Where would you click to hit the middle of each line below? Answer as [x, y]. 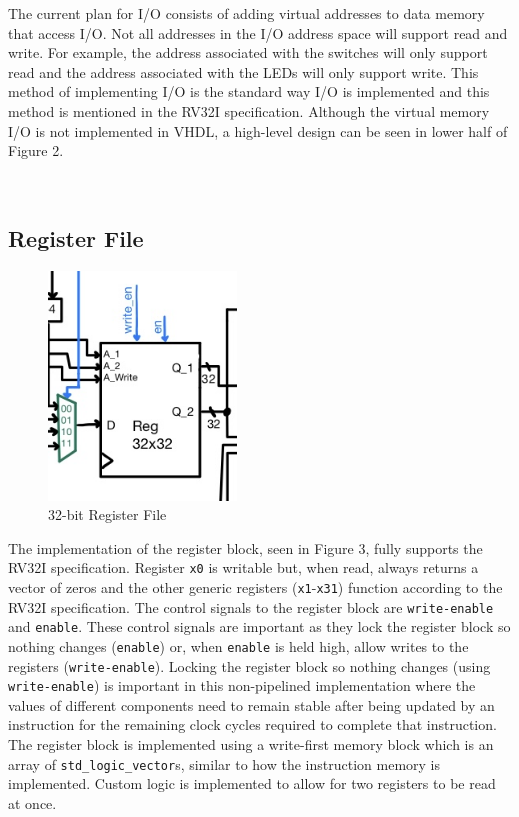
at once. [32, 802]
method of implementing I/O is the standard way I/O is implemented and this [249, 91]
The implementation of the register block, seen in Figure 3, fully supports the [245, 547]
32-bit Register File [107, 514]
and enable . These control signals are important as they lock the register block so [259, 626]
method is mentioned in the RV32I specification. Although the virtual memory [249, 110]
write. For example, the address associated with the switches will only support [248, 52]
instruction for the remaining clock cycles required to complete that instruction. [252, 724]
